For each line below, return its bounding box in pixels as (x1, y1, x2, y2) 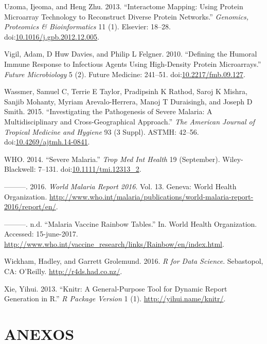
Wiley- (222, 153, 243, 164)
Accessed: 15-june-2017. (4, 228, 78, 239)
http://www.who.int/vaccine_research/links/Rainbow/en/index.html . (4, 238, 224, 249)
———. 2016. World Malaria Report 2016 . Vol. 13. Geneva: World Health (4, 180, 237, 191)
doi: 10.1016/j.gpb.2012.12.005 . (4, 31, 99, 42)
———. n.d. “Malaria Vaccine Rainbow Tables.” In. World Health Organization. (4, 218, 257, 229)
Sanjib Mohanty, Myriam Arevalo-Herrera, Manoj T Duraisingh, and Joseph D (4, 96, 253, 106)
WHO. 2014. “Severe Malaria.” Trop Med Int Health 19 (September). (4, 153, 220, 164)
